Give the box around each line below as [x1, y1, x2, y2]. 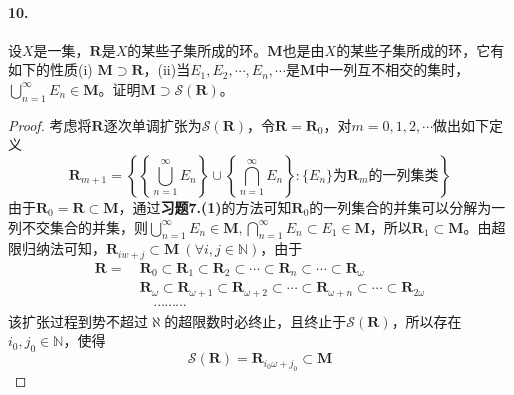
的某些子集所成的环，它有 [336, 39, 505, 60]
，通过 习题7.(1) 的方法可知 [118, 196, 292, 217]
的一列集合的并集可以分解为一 [309, 196, 506, 217]
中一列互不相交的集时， [315, 59, 470, 80]
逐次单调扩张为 [103, 114, 202, 135]
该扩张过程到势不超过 [8, 310, 148, 331]
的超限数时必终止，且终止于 [164, 310, 347, 331]
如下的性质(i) [8, 59, 93, 80]
